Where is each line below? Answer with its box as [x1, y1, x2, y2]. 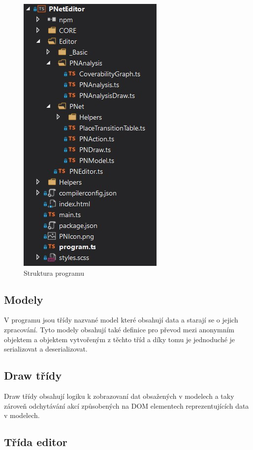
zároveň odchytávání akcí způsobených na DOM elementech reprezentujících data [4, 400, 249, 411]
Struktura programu [24, 267, 85, 278]
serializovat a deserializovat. [4, 344, 88, 354]
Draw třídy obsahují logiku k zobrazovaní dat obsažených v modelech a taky [4, 390, 234, 401]
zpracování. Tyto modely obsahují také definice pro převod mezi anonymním [4, 324, 235, 334]
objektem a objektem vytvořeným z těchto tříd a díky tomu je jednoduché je [4, 334, 235, 344]
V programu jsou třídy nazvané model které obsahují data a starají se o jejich [4, 315, 238, 325]
